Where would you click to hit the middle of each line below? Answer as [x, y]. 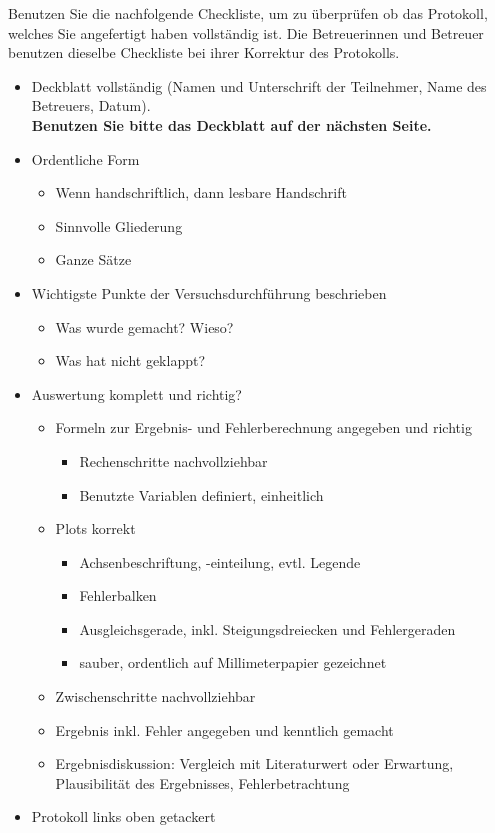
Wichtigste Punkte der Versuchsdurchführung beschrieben [209, 292]
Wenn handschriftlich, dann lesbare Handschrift [201, 192]
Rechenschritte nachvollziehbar [173, 460]
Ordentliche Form [85, 158]
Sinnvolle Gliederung [119, 225]
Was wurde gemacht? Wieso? [144, 326]
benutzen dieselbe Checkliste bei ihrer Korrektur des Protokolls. [204, 52]
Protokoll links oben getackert [123, 816]
